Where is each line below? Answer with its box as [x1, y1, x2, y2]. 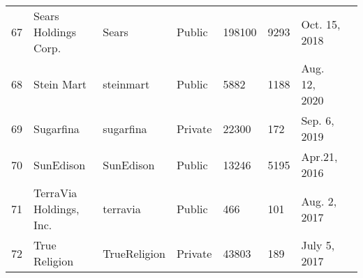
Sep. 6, [301, 112, 334, 128]
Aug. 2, [301, 192, 337, 209]
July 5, [301, 237, 335, 253]
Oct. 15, [301, 15, 341, 32]
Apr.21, [301, 148, 338, 164]
